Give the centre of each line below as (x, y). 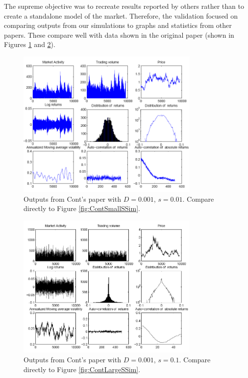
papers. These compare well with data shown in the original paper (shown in (119, 35)
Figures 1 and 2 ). (30, 44)
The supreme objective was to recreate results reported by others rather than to (124, 6)
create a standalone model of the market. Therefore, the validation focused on (121, 15)
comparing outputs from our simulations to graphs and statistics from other (118, 25)
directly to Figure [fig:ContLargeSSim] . (82, 369)
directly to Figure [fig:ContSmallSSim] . (82, 208)
